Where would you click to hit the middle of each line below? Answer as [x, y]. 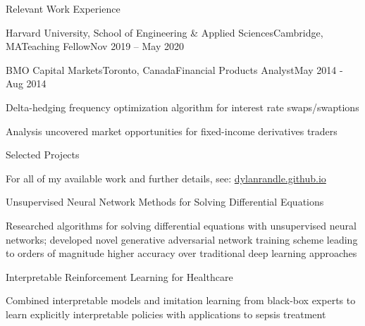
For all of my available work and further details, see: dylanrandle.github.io [166, 178]
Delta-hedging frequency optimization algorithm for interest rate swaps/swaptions [182, 107]
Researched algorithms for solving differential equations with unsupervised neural [181, 225]
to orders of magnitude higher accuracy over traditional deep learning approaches [181, 253]
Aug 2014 [26, 83]
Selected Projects [43, 155]
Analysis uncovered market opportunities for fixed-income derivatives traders [172, 131]
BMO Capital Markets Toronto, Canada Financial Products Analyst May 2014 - [174, 69]
